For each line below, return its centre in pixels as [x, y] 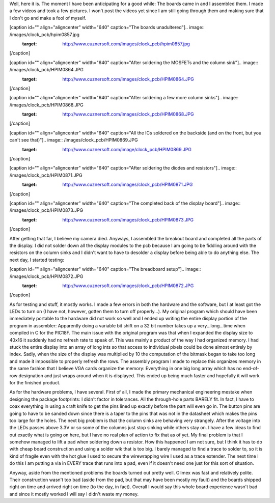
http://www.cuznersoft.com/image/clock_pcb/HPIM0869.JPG [127, 149]
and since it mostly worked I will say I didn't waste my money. [74, 494]
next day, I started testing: [37, 260]
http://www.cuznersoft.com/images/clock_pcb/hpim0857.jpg [126, 44]
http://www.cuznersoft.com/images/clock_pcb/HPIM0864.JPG [128, 79]
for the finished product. [35, 382]
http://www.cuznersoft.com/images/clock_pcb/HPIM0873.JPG [128, 219]
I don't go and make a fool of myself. [48, 18]
